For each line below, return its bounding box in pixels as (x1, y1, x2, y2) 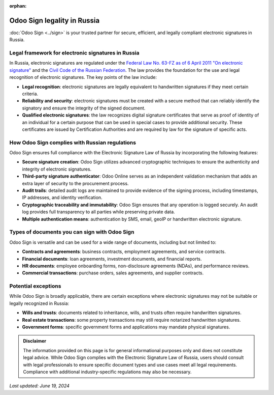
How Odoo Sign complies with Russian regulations (9, 139, 136, 146)
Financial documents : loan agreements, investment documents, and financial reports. (22, 256, 202, 262)
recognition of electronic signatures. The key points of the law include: (9, 74, 157, 80)
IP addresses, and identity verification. (22, 194, 102, 201)
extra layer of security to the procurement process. (22, 180, 129, 186)
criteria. (22, 91, 39, 97)
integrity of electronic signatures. (22, 166, 92, 172)
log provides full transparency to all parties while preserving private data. (22, 209, 175, 215)
